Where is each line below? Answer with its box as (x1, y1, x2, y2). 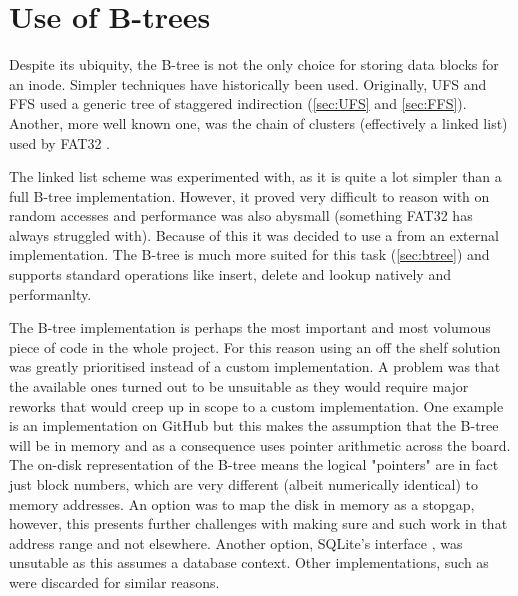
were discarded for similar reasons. (9, 571, 220, 592)
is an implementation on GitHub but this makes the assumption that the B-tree (9, 415, 499, 436)
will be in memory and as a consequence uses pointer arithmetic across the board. (9, 434, 511, 455)
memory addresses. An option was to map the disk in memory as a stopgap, (9, 493, 475, 514)
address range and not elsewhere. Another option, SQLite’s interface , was (9, 532, 463, 553)
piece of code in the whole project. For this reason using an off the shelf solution (9, 336, 501, 357)
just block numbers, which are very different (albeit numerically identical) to (9, 474, 478, 494)
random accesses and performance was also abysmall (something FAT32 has (9, 205, 473, 226)
